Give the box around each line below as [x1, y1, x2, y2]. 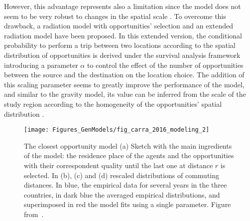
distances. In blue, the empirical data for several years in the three [24, 180, 227, 190]
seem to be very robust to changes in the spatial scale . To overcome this [4, 10, 226, 21]
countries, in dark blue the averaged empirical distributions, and [24, 189, 220, 200]
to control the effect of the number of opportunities [87, 59, 244, 70]
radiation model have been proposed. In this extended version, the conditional [4, 30, 242, 40]
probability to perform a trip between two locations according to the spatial [4, 40, 236, 50]
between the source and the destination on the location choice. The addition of [4, 69, 245, 80]
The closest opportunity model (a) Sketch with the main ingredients [24, 140, 232, 151]
